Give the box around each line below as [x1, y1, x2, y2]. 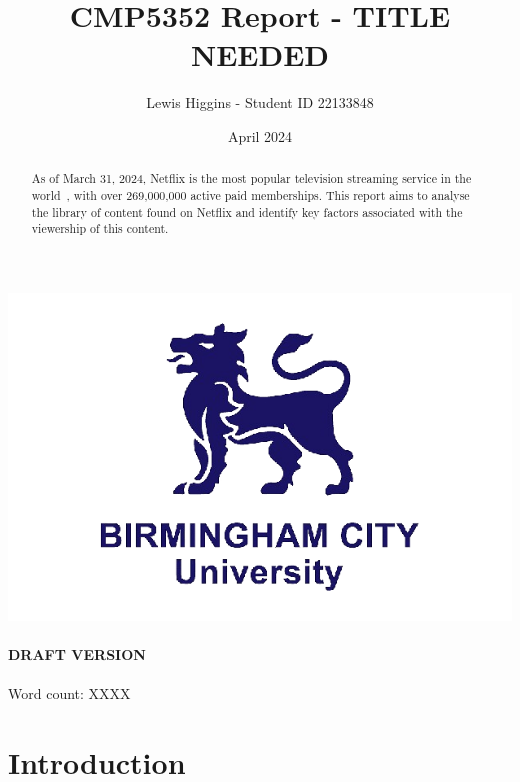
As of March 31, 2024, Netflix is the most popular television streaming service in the [31, 170, 472, 187]
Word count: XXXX [8, 683, 131, 704]
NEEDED [190, 34, 330, 75]
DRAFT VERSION [8, 644, 146, 665]
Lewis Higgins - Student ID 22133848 [146, 92, 374, 113]
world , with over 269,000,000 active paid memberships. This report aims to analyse [31, 186, 470, 203]
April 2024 [227, 125, 293, 146]
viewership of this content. [31, 220, 169, 237]
